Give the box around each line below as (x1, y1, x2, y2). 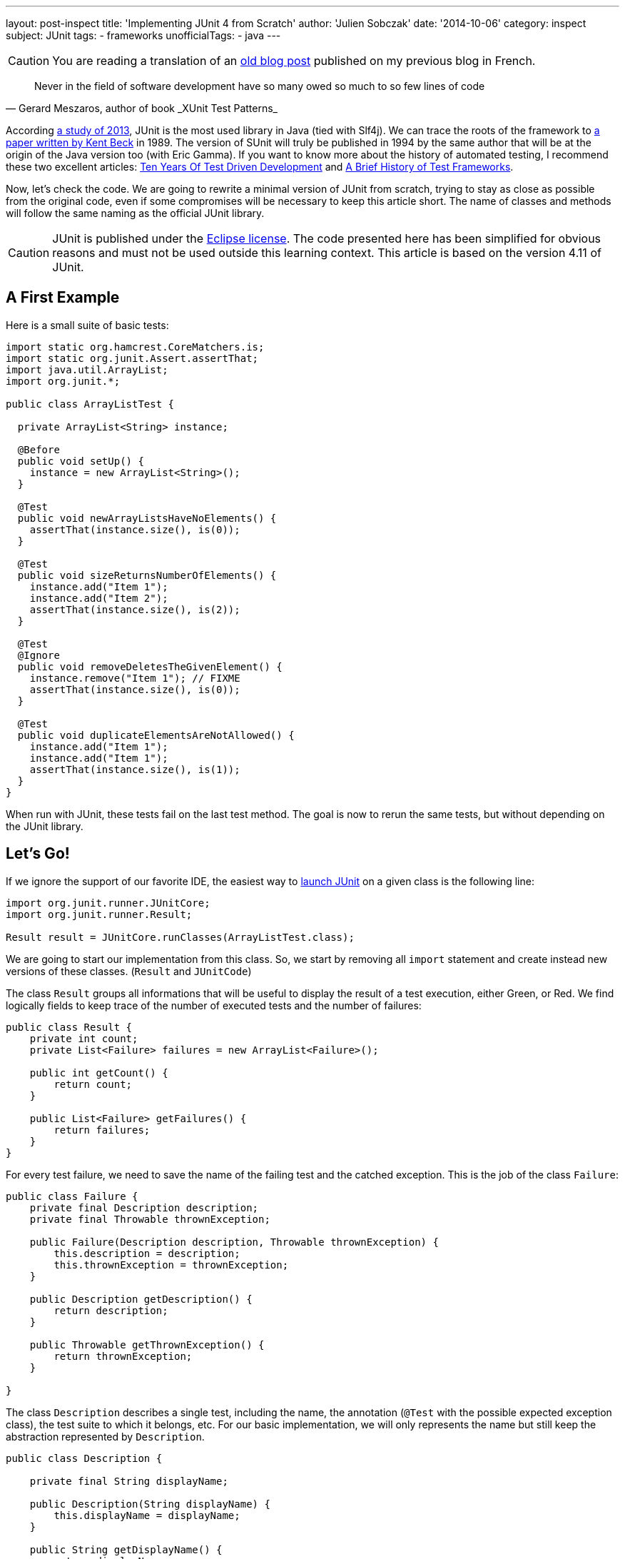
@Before (17, 443, 60, 455)
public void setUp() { (17, 455, 144, 467)
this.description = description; (54, 1247, 240, 1259)
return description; (54, 1304, 168, 1316)
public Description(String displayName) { (29, 1498, 270, 1510)
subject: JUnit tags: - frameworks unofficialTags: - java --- (6, 29, 281, 41)
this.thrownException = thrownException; (54, 1258, 289, 1271)
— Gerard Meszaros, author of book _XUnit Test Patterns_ (6, 102, 278, 114)
